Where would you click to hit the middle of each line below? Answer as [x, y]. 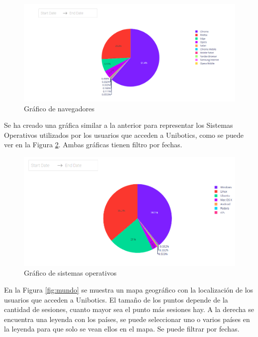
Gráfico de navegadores [59, 108]
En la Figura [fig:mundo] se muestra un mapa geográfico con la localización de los [129, 290]
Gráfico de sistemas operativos [70, 273]
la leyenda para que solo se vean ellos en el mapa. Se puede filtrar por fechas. [122, 329]
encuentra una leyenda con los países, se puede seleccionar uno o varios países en [127, 319]
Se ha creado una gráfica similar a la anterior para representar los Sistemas [119, 125]
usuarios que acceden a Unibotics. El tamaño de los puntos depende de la [116, 299]
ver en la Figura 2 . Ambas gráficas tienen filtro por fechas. [93, 145]
